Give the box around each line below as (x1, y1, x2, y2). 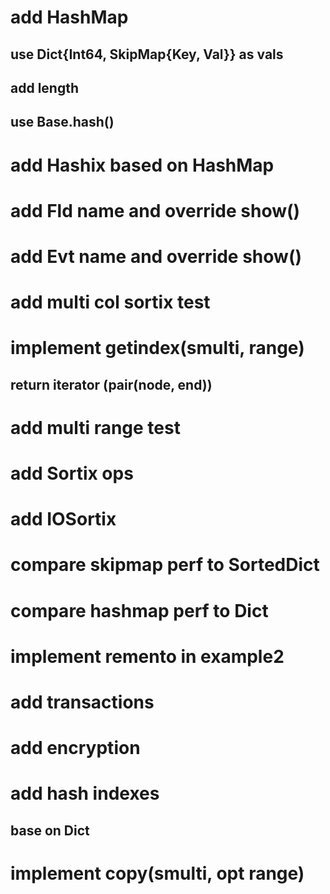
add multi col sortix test (10, 291, 211, 314)
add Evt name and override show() (10, 245, 302, 268)
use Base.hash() (10, 114, 115, 131)
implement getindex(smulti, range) (10, 337, 305, 360)
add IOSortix (10, 508, 117, 531)
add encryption (10, 737, 141, 760)
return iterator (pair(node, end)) (10, 376, 213, 393)
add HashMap (10, 6, 129, 29)
